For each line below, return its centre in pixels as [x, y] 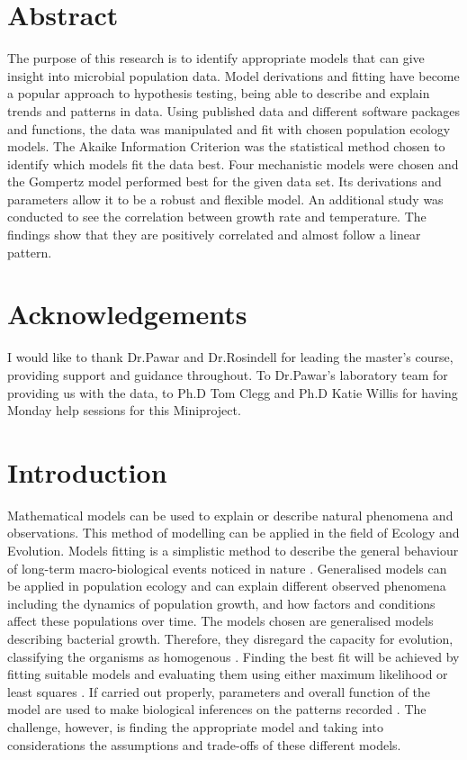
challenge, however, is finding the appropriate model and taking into [195, 727]
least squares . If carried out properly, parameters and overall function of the [219, 691]
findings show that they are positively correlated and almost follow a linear [214, 235]
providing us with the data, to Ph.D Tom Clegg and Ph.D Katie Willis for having [233, 392]
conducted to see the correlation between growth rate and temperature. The [217, 217]
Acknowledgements [127, 314]
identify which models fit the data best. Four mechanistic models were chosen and [233, 163]
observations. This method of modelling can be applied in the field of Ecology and [233, 533]
